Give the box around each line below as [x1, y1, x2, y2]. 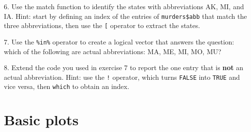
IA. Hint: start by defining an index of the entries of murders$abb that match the [4, 11, 247, 21]
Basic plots [4, 110, 79, 130]
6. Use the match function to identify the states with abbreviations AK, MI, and [4, 1, 244, 11]
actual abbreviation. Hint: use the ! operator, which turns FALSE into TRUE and [4, 72, 240, 82]
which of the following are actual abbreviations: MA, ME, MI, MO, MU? [4, 46, 221, 56]
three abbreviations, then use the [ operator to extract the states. [4, 20, 200, 30]
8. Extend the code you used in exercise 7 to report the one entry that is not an [4, 62, 244, 73]
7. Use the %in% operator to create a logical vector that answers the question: [4, 36, 234, 46]
